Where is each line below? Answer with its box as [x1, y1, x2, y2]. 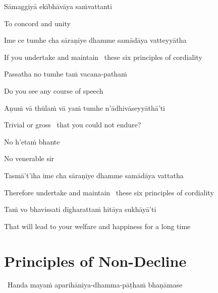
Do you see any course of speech [4, 85, 103, 96]
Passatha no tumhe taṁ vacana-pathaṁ [4, 68, 127, 79]
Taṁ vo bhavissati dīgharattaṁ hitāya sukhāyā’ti [4, 204, 156, 214]
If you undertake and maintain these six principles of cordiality [4, 51, 202, 62]
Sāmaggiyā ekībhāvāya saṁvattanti [4, 1, 112, 11]
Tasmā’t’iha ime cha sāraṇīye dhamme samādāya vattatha [4, 170, 184, 180]
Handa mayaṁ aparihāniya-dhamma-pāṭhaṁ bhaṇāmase [7, 279, 183, 290]
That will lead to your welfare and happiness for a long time [4, 221, 191, 231]
